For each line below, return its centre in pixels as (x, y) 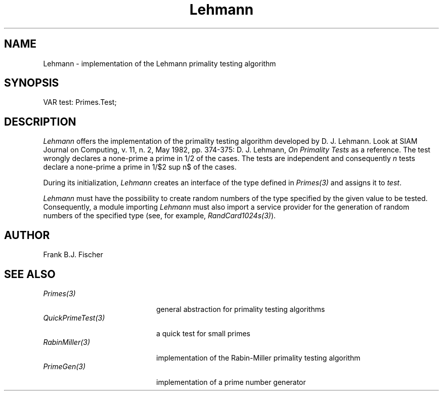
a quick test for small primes (203, 333)
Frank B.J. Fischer (73, 255)
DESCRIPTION (40, 122)
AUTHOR (27, 235)
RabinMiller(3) (67, 342)
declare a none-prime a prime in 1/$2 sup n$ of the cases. (140, 167)
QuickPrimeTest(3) (74, 318)
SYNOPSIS (32, 83)
